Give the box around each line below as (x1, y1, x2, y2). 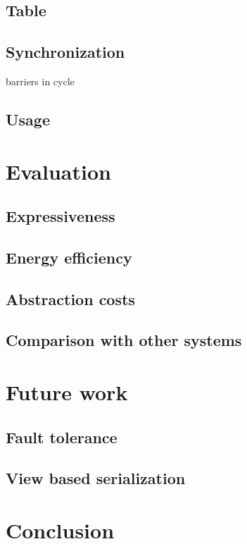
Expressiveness (6, 205, 115, 227)
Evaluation (6, 156, 111, 185)
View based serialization (6, 467, 186, 489)
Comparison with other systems (6, 329, 242, 351)
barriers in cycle (6, 73, 75, 88)
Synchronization (6, 41, 125, 63)
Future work (6, 378, 128, 407)
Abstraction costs (6, 288, 135, 309)
